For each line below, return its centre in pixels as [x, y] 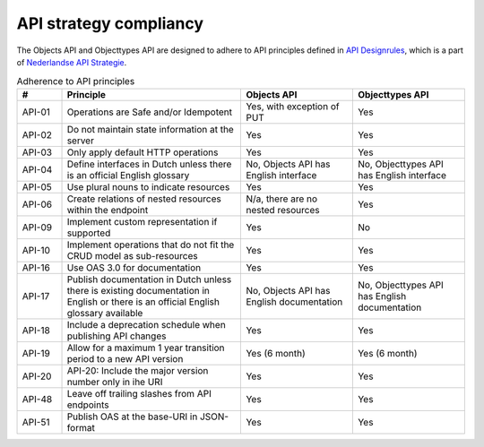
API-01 [36, 112]
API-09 [37, 227]
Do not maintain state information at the [151, 129]
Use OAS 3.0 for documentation [134, 267]
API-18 [36, 330]
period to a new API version [125, 358]
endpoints [88, 405]
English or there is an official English [143, 302]
